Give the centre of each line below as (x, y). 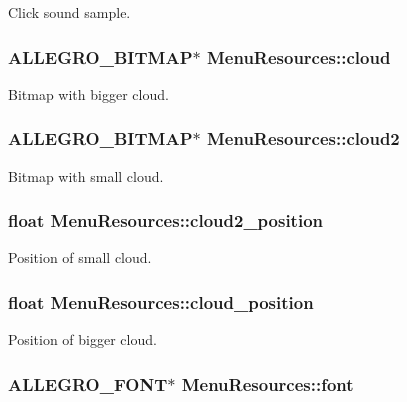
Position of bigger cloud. (82, 339)
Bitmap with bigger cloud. (88, 93)
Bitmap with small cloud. (86, 175)
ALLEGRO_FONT (88, 383)
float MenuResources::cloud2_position (166, 220)
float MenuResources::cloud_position (161, 301)
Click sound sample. (69, 12)
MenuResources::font (267, 383)
